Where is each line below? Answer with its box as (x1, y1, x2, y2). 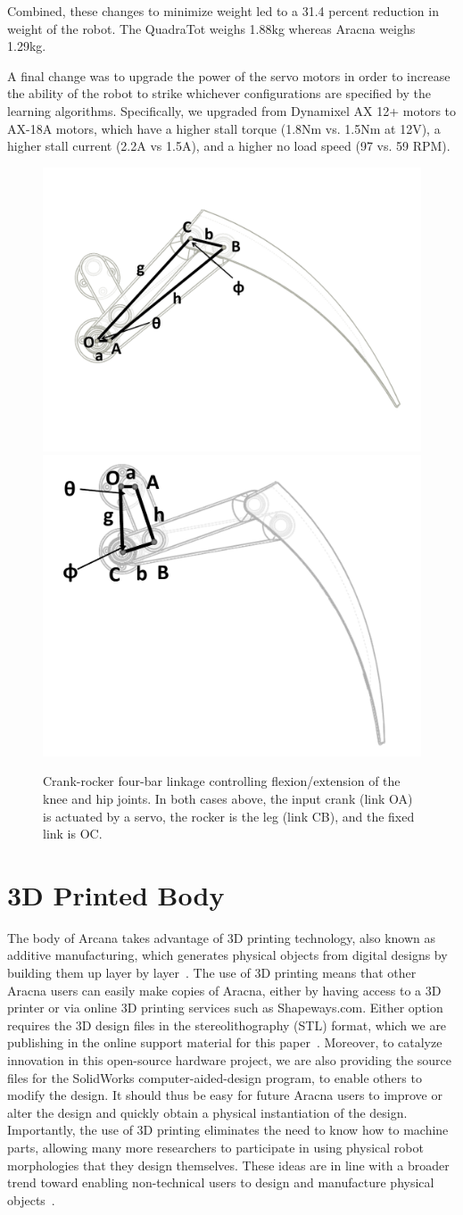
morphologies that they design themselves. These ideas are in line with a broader (7, 1155, 450, 1174)
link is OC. (43, 824, 103, 843)
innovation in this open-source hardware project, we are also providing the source (7, 1051, 451, 1070)
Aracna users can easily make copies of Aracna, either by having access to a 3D (7, 980, 442, 999)
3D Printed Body (7, 876, 225, 913)
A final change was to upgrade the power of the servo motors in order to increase (7, 66, 451, 85)
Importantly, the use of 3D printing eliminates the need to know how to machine (7, 1120, 449, 1139)
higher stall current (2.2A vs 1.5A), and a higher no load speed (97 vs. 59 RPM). (7, 136, 451, 155)
